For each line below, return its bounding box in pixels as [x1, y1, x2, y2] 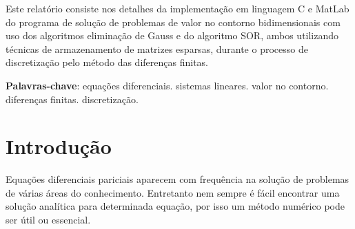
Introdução [6, 132, 112, 160]
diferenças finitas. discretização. [6, 91, 139, 106]
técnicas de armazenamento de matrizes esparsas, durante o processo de [6, 41, 308, 56]
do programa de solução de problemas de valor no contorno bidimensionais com [6, 14, 341, 29]
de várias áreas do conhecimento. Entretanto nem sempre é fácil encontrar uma [6, 185, 340, 199]
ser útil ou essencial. [6, 212, 91, 227]
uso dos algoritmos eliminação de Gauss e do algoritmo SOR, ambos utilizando [6, 28, 339, 43]
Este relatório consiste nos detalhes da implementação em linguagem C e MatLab [6, 1, 349, 15]
